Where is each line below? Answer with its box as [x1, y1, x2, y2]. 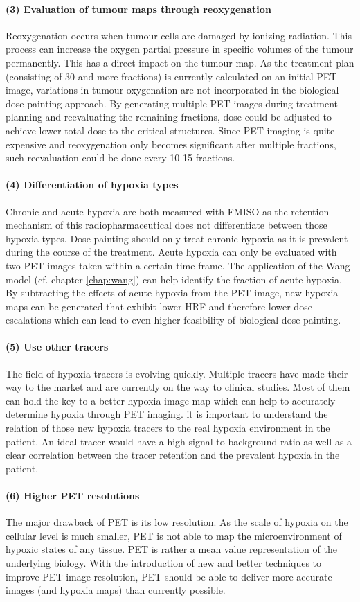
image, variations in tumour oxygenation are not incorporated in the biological [6, 82, 339, 97]
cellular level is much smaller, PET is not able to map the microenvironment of [6, 528, 342, 542]
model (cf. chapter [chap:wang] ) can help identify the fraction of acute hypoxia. [6, 272, 342, 286]
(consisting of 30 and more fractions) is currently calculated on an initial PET [6, 69, 337, 83]
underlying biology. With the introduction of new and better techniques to [6, 556, 322, 569]
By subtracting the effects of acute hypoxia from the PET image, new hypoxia [6, 285, 339, 300]
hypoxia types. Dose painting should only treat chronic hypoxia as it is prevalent [6, 231, 348, 245]
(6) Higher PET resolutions [6, 488, 140, 503]
